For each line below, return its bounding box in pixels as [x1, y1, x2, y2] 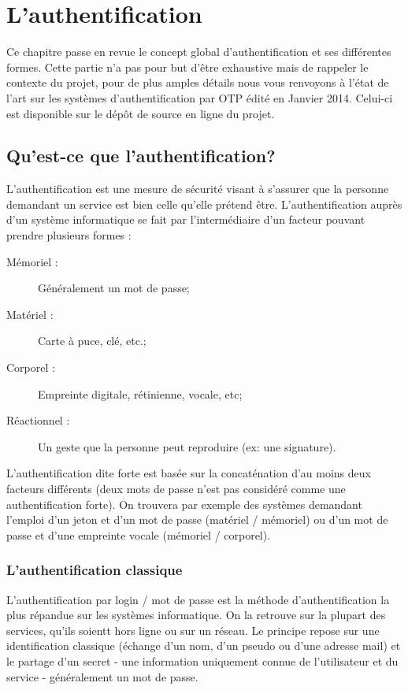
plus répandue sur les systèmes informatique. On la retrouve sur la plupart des [6, 607, 386, 623]
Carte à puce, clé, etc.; [38, 332, 147, 349]
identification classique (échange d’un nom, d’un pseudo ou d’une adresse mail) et [6, 637, 401, 654]
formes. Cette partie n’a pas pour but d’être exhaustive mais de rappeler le [6, 58, 369, 75]
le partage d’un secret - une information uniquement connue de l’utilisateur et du [6, 652, 399, 669]
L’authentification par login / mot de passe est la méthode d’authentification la [6, 591, 390, 607]
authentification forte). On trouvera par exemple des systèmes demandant [6, 495, 362, 512]
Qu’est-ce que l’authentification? [6, 143, 276, 168]
